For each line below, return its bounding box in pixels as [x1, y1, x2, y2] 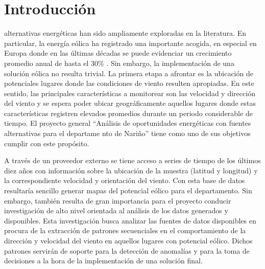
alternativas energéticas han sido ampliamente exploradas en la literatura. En [4, 28, 246, 38]
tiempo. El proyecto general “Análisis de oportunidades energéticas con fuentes [4, 118, 251, 128]
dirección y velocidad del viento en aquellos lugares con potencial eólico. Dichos [4, 235, 253, 245]
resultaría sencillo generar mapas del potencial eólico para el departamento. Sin [4, 185, 252, 196]
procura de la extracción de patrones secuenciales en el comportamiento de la [4, 225, 246, 236]
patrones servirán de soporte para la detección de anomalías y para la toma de [4, 245, 250, 256]
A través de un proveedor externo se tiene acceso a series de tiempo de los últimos [4, 155, 261, 166]
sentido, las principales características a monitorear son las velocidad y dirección [4, 87, 255, 98]
